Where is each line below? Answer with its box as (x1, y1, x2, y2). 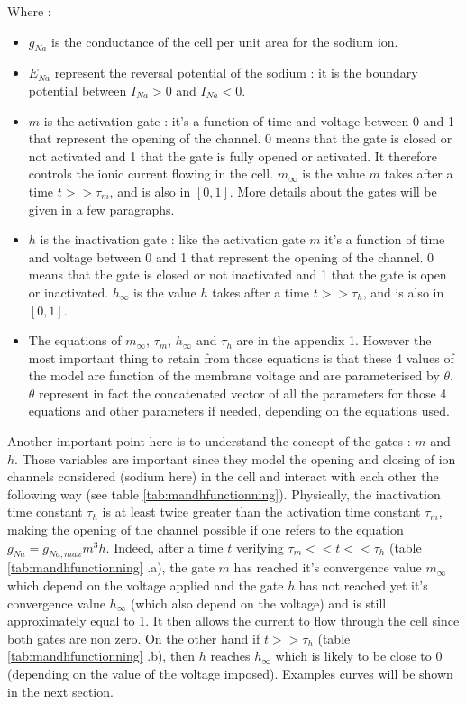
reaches (210, 646, 251, 665)
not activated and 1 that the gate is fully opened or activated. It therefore (28, 146, 438, 165)
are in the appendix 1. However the (236, 331, 432, 350)
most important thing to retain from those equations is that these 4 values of (28, 348, 454, 367)
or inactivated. (28, 282, 109, 301)
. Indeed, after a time (105, 537, 224, 556)
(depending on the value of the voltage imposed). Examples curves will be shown (7, 664, 453, 682)
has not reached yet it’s (298, 576, 428, 595)
